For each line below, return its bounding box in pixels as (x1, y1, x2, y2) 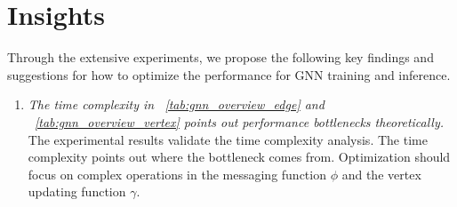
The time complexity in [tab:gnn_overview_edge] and (28, 95, 325, 114)
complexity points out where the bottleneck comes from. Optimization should (28, 147, 451, 166)
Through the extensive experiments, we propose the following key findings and (7, 48, 434, 67)
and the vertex (341, 164, 421, 183)
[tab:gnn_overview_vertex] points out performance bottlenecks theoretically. (34, 112, 445, 131)
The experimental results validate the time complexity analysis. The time (28, 130, 428, 148)
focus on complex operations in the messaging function (28, 164, 326, 183)
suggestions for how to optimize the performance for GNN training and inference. (7, 65, 451, 84)
